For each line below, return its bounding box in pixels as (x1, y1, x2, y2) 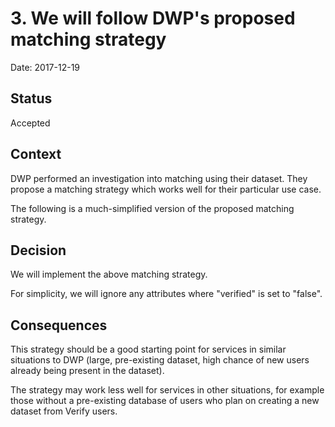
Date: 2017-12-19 (10, 61, 81, 73)
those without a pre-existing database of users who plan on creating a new (10, 395, 320, 407)
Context (10, 146, 62, 163)
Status (10, 90, 53, 107)
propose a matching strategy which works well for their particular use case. (10, 183, 322, 195)
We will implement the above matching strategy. (10, 268, 208, 281)
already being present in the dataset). (10, 365, 165, 377)
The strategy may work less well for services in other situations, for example (10, 384, 325, 396)
